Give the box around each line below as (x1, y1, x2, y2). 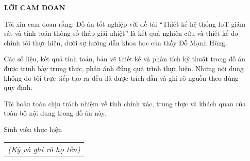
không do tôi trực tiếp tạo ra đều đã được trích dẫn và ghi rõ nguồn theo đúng (4, 73, 239, 83)
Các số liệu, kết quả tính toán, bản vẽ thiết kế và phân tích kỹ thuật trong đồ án (4, 54, 246, 64)
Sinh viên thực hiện (4, 124, 62, 134)
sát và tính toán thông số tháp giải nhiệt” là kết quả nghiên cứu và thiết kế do (4, 28, 238, 38)
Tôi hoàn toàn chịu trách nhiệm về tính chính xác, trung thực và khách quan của (4, 98, 246, 108)
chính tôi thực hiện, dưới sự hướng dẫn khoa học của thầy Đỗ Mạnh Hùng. (4, 37, 228, 47)
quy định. (4, 82, 33, 92)
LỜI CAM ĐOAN (4, 2, 66, 12)
